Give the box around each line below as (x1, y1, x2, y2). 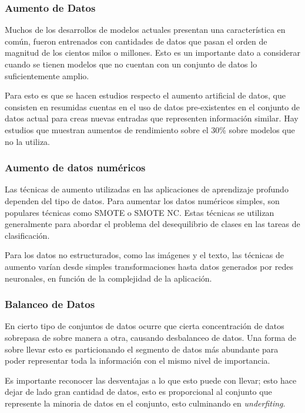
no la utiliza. (5, 135, 51, 147)
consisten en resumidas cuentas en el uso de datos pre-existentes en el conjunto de (5, 100, 300, 113)
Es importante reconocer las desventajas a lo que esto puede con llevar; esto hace (5, 374, 297, 386)
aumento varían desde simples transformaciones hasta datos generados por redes (5, 260, 293, 272)
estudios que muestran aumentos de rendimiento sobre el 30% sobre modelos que (5, 123, 295, 136)
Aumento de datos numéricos (5, 160, 146, 175)
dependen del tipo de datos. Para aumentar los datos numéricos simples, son (5, 194, 280, 206)
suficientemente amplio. (5, 69, 89, 82)
